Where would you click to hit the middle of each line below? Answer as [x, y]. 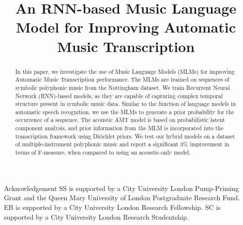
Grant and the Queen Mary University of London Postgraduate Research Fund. [122, 198]
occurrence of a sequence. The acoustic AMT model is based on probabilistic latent [120, 120]
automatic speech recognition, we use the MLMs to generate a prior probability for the [125, 112]
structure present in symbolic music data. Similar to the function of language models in [125, 104]
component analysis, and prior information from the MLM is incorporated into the [119, 128]
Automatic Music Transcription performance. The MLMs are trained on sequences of [122, 79]
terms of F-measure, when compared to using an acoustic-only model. [103, 152]
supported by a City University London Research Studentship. [96, 216]
